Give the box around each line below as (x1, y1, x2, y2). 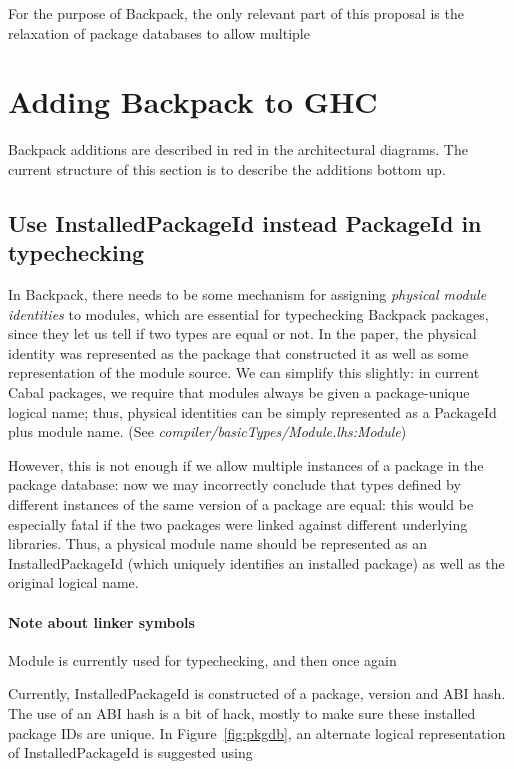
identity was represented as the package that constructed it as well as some (8, 342, 469, 363)
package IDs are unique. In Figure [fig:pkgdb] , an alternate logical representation (8, 722, 506, 743)
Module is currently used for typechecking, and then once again (8, 649, 397, 670)
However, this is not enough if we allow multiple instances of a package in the (8, 454, 484, 475)
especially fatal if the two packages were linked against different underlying (8, 513, 468, 534)
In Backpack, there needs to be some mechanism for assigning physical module (8, 284, 487, 305)
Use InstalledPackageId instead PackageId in (8, 207, 482, 238)
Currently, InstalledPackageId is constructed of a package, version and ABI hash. (8, 683, 506, 704)
